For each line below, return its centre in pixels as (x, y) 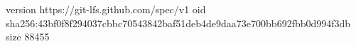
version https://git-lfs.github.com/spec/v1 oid (106, 9)
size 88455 (28, 37)
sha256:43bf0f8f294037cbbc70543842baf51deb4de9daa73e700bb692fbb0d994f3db (178, 23)
